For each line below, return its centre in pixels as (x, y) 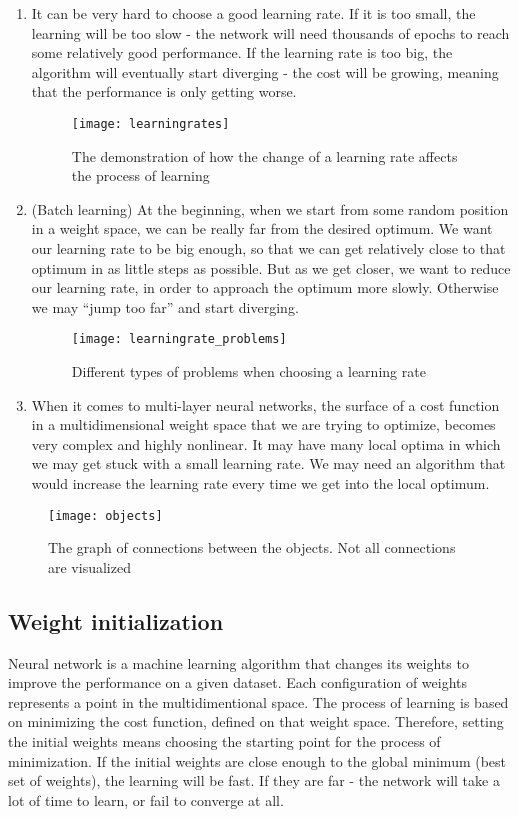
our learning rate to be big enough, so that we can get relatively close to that (268, 248)
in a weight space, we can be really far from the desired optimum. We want (262, 228)
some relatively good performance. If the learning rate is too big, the (242, 52)
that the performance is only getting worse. (164, 91)
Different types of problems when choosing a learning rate (248, 371)
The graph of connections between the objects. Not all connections (252, 547)
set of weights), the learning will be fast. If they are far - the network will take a (254, 780)
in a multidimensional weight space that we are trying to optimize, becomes (263, 424)
